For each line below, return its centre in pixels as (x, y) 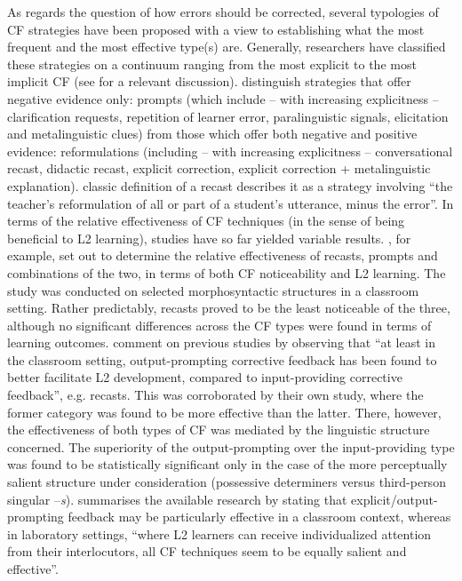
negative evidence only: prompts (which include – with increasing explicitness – (223, 98)
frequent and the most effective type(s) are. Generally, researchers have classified (227, 47)
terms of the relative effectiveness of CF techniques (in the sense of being (206, 221)
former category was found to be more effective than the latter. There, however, (224, 412)
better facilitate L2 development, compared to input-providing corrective (205, 377)
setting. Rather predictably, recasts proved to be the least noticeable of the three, (229, 308)
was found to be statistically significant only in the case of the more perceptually (227, 464)
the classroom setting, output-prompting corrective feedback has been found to (222, 359)
